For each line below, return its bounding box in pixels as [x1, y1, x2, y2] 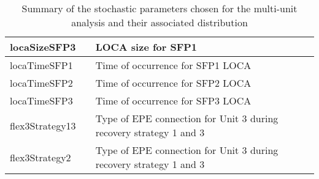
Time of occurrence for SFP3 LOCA [95, 93, 252, 108]
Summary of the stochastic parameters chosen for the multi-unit [21, 1, 298, 15]
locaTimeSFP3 [10, 93, 73, 108]
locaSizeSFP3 [10, 40, 76, 54]
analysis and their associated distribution [71, 15, 248, 29]
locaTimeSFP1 [10, 58, 73, 72]
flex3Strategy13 [10, 118, 76, 133]
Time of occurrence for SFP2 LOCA [95, 76, 252, 90]
